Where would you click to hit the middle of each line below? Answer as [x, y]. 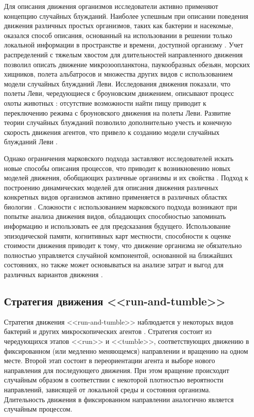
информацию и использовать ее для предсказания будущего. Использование [117, 226]
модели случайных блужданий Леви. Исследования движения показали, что [117, 83]
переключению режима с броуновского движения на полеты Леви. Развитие [117, 112]
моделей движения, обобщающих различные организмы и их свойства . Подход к [126, 178]
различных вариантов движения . [53, 274]
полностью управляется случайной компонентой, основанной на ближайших [118, 255]
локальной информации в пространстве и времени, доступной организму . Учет [124, 45]
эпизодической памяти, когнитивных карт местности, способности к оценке [117, 235]
